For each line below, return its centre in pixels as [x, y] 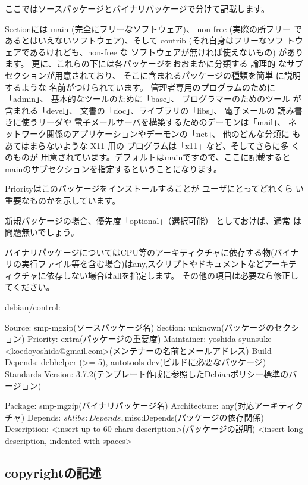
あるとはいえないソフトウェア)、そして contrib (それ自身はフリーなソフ [144, 40]
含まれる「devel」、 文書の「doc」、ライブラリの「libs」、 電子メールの [140, 110]
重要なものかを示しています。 [63, 200]
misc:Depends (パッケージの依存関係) [194, 417]
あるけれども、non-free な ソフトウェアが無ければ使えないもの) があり [166, 52]
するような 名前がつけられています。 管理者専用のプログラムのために [140, 87]
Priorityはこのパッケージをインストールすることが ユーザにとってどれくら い [155, 189]
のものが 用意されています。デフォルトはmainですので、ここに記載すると [148, 157]
